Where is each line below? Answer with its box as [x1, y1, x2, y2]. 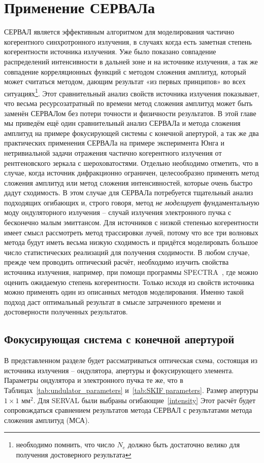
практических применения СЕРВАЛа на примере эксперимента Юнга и [4, 137, 225, 148]
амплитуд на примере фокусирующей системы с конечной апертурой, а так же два [4, 127, 259, 138]
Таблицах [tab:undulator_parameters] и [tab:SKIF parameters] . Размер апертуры [4, 384, 258, 395]
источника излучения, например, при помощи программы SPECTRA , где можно [4, 267, 258, 277]
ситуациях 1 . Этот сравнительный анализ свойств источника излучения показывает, [4, 86, 259, 98]
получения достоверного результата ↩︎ [16, 449, 131, 459]
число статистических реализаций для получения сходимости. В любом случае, [4, 246, 250, 257]
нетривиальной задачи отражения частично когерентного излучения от [4, 147, 222, 158]
